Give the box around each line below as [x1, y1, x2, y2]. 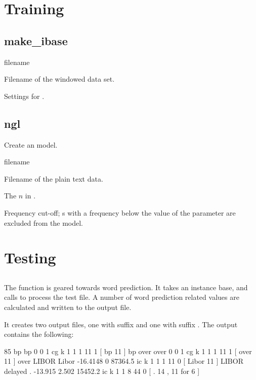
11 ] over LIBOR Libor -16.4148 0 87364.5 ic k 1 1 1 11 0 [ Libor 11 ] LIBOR [4, 356, 243, 366]
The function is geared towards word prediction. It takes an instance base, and [4, 282, 248, 292]
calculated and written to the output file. [4, 302, 132, 313]
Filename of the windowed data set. [4, 74, 115, 84]
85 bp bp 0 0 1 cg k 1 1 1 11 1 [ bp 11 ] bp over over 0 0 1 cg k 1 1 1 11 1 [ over [4, 346, 252, 356]
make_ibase [4, 32, 68, 48]
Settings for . [4, 90, 45, 101]
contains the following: [4, 329, 74, 339]
